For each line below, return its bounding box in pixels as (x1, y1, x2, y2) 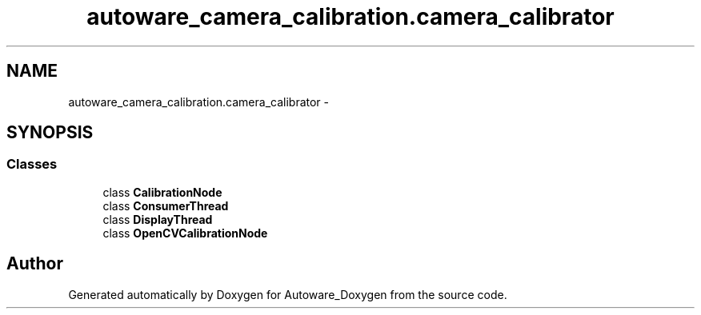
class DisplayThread (102, 212, 213, 226)
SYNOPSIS (6, 122, 94, 143)
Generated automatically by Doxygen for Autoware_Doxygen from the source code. (68, 287, 507, 301)
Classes (6, 156, 58, 173)
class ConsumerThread (102, 198, 229, 213)
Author (6, 253, 63, 274)
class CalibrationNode (102, 185, 222, 199)
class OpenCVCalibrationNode (102, 225, 268, 240)
